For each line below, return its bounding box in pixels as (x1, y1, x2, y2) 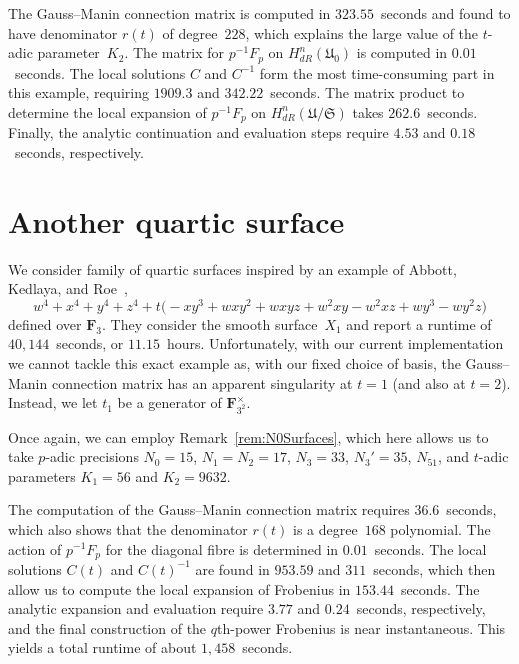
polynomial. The (390, 518, 491, 539)
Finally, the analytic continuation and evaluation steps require (8, 122, 389, 143)
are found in (195, 558, 270, 579)
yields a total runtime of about (8, 637, 197, 658)
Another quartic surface (8, 200, 345, 241)
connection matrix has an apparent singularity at (51, 372, 353, 393)
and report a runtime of (346, 313, 492, 334)
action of (8, 538, 62, 559)
